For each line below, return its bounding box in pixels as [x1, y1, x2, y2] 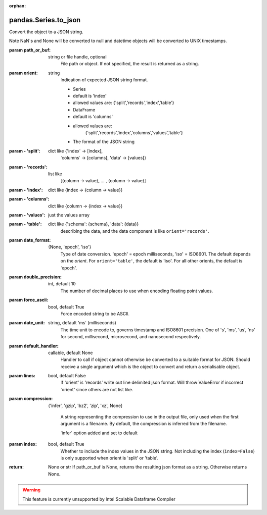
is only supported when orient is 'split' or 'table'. [60, 455, 159, 461]
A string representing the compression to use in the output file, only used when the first [60, 414, 239, 420]
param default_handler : [9, 343, 59, 349]
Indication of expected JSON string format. [60, 77, 148, 83]
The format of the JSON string [73, 139, 134, 145]
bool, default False [48, 373, 86, 379]
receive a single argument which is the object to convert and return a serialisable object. [60, 363, 241, 369]
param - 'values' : [9, 212, 45, 218]
